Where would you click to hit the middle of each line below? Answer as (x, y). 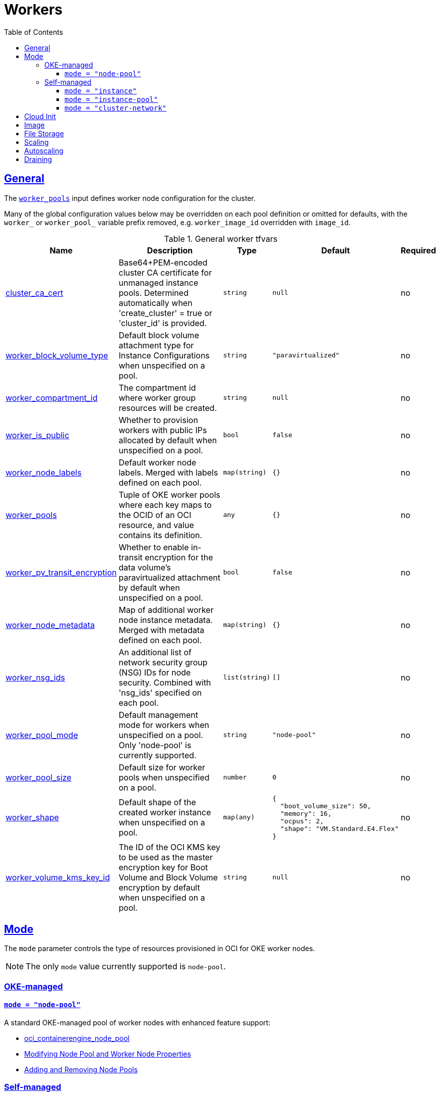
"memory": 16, (306, 813)
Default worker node (158, 462)
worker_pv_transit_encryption (61, 572)
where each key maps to (165, 505)
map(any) (239, 817)
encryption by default (159, 887)
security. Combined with (165, 682)
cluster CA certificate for (165, 272)
